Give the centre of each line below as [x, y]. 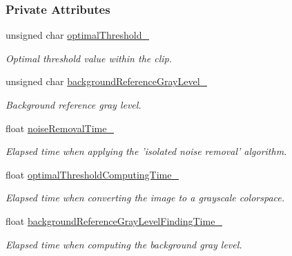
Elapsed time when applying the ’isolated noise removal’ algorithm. [146, 151]
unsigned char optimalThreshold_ [77, 35]
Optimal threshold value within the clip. [89, 58]
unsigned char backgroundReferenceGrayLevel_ [107, 81]
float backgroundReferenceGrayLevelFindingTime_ [114, 220]
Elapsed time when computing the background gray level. [124, 244]
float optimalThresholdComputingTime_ [92, 174]
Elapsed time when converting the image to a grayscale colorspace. [145, 198]
